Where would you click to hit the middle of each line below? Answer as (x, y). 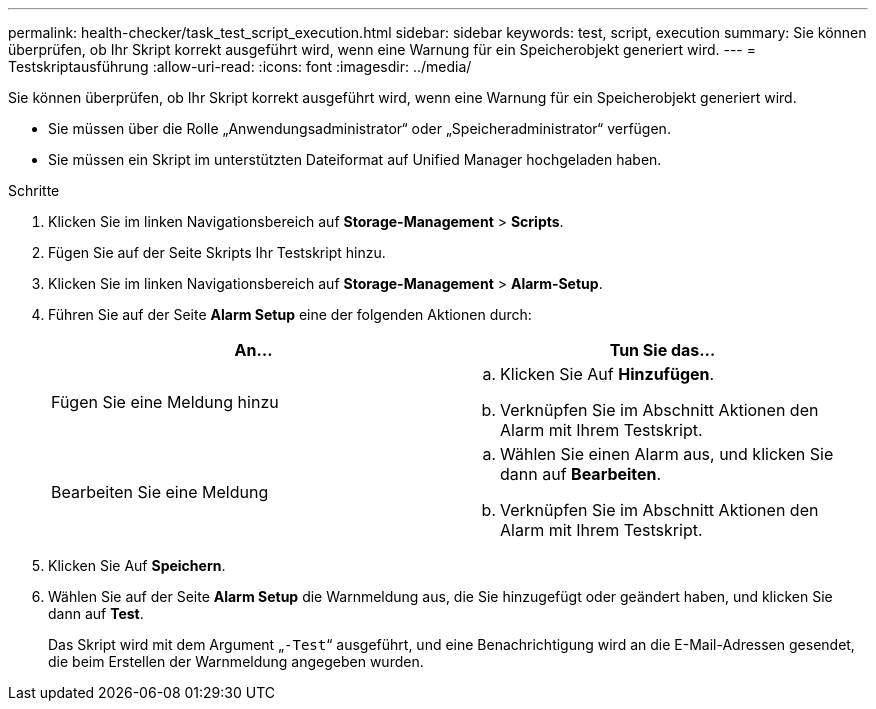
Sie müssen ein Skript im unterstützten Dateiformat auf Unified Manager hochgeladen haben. (355, 159)
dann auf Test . (96, 613)
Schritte (34, 190)
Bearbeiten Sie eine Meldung (160, 492)
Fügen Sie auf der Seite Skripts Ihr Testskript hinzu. (217, 252)
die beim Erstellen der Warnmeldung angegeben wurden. (236, 661)
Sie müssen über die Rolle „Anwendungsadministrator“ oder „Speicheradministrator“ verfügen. (359, 128)
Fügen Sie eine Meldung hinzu (165, 402)
